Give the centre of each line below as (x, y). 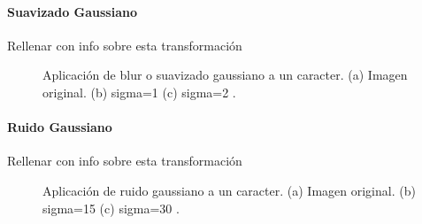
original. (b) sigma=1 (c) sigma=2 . (139, 92)
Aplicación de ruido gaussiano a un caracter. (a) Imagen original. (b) (229, 190)
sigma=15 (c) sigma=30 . (111, 208)
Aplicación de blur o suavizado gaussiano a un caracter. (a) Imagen (225, 75)
